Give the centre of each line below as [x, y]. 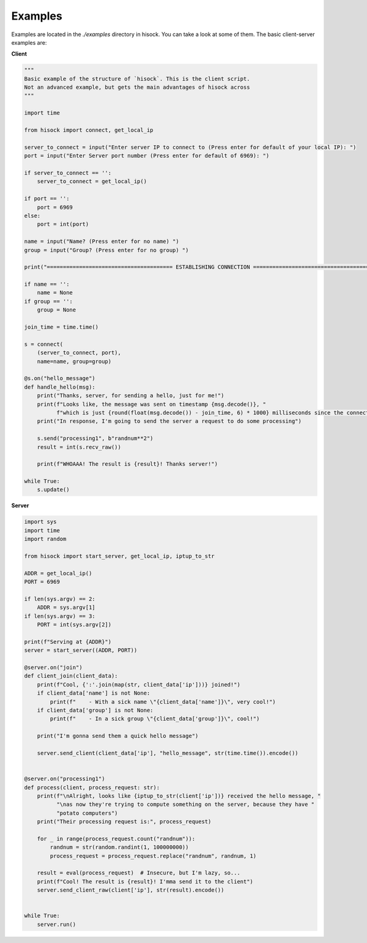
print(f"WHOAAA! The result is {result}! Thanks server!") [128, 464]
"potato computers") [87, 813]
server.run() [57, 924]
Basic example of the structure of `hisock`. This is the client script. [137, 79]
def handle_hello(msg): [60, 387]
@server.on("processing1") [65, 779]
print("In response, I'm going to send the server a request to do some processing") [169, 421]
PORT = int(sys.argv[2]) [74, 625]
